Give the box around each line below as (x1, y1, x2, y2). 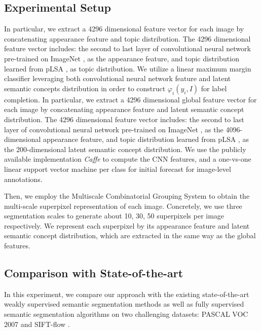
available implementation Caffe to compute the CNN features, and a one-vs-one (4, 154, 251, 164)
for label (201, 83, 227, 93)
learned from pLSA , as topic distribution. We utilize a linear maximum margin (4, 63, 251, 73)
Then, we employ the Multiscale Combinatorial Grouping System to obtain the (4, 191, 250, 201)
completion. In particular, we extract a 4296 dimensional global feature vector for (4, 94, 257, 104)
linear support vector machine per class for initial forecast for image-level (4, 163, 231, 174)
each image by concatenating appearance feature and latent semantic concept (4, 104, 244, 115)
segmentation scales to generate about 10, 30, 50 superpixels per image (4, 210, 225, 221)
